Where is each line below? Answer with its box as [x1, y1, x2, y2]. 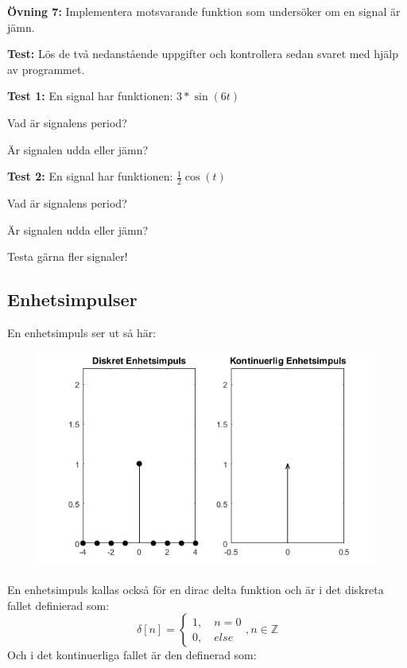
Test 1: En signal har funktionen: [7, 87, 173, 104]
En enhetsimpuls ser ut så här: [7, 324, 157, 340]
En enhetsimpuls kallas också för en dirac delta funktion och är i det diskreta [7, 581, 384, 598]
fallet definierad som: [7, 596, 110, 613]
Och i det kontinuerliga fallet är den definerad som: [7, 647, 257, 663]
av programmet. [7, 60, 85, 77]
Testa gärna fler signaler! [7, 248, 128, 265]
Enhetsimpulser [7, 287, 138, 312]
